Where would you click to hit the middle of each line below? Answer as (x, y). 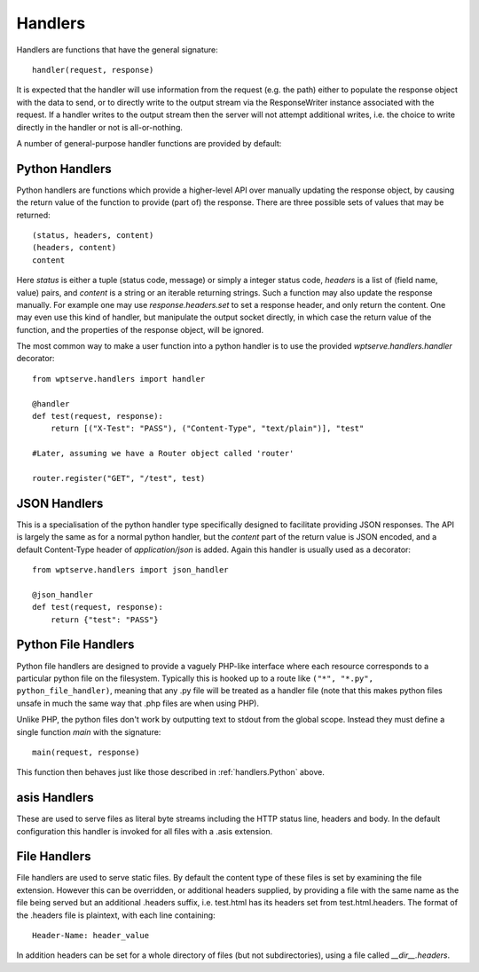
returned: (33, 215)
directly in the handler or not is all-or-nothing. (100, 127)
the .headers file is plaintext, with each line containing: (116, 915)
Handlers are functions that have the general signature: (118, 50)
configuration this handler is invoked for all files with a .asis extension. (145, 831)
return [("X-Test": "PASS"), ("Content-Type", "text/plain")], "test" (207, 429)
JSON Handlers (60, 503)
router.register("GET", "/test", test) (119, 478)
